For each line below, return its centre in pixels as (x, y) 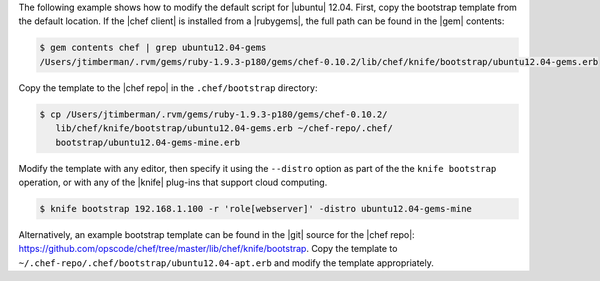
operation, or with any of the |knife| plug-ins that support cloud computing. (173, 182)
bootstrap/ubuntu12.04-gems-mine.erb (147, 142)
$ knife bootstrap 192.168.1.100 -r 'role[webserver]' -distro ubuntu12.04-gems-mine (255, 208)
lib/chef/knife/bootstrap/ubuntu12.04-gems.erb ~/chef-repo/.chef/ (224, 128)
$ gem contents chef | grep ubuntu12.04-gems (153, 48)
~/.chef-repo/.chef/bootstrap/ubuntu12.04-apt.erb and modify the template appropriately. (226, 262)
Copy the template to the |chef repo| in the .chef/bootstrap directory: (168, 87)
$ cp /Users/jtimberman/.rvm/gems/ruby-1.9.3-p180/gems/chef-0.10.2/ (213, 114)
